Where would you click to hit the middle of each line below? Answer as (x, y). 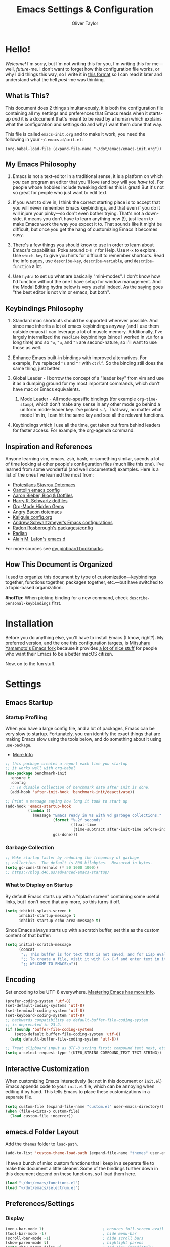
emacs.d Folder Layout (42, 1132)
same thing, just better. (36, 368)
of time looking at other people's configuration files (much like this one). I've (85, 464)
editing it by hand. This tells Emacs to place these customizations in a (78, 1092)
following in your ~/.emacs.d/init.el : (44, 139)
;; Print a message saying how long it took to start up (67, 801)
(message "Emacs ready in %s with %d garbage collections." (97, 815)
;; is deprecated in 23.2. (34, 1025)
